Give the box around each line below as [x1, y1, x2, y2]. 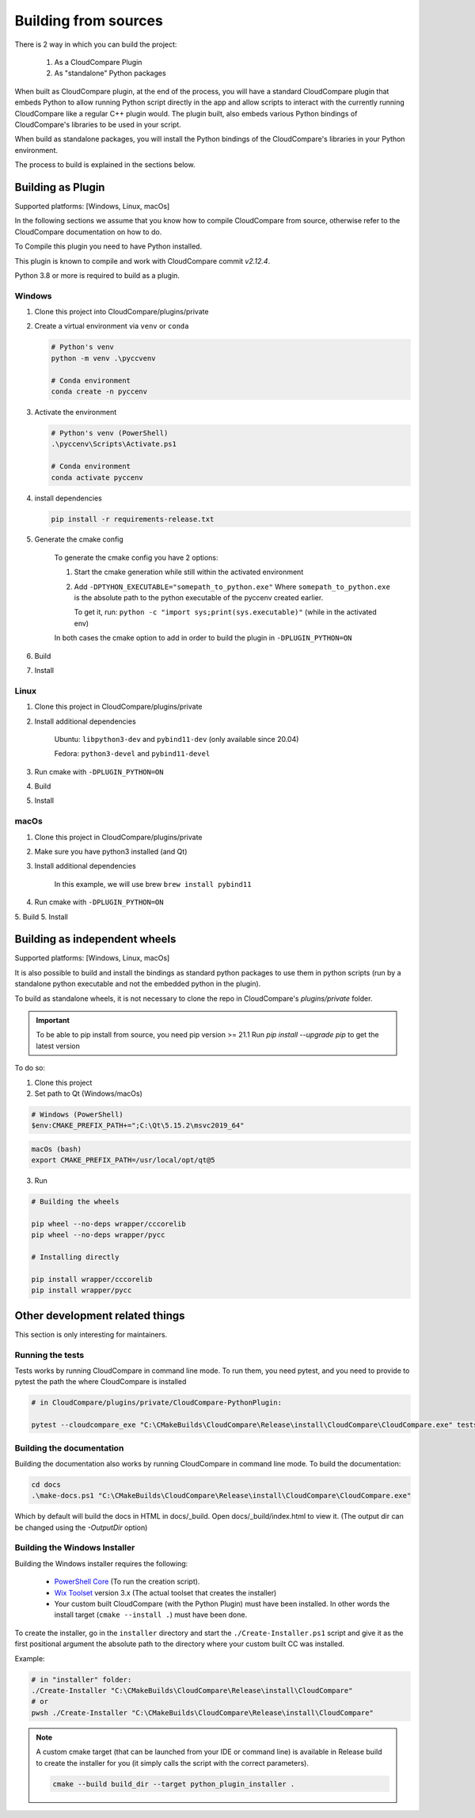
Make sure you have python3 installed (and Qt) [34, 847, 188, 857]
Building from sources [14, 12, 164, 29]
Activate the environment [34, 407, 117, 416]
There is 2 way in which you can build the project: [14, 40, 177, 49]
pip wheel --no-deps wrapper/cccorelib [31, 1219, 186, 1229]
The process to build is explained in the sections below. [14, 160, 196, 169]
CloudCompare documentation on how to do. [14, 226, 162, 237]
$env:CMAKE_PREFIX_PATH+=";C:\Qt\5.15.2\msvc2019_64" [31, 1121, 245, 1130]
